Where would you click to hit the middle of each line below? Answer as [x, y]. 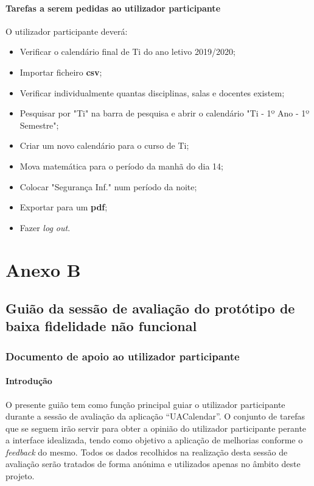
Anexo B [43, 269]
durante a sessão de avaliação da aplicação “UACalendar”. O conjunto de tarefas [155, 416]
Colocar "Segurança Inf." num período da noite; [108, 186]
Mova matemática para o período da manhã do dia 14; [121, 166]
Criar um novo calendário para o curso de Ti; [104, 145]
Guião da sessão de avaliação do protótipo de [150, 308]
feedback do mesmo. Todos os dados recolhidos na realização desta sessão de [147, 452]
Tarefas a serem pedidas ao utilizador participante [113, 8]
